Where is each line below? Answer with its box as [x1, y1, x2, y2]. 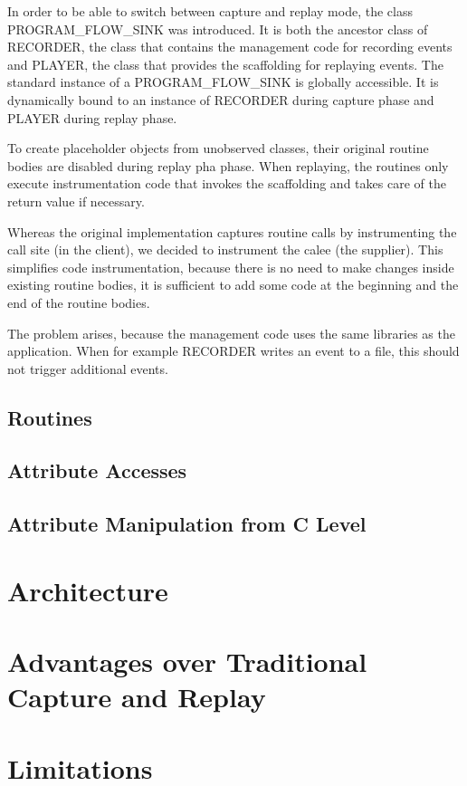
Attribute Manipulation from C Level [7, 510, 367, 538]
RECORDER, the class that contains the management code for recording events [7, 37, 453, 56]
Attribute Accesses [7, 456, 187, 484]
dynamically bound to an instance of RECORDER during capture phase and [7, 90, 434, 109]
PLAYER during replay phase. [7, 108, 177, 127]
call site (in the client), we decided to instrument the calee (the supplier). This [7, 240, 443, 259]
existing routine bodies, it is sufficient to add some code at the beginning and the [7, 275, 459, 294]
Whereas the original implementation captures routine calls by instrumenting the [7, 222, 457, 241]
